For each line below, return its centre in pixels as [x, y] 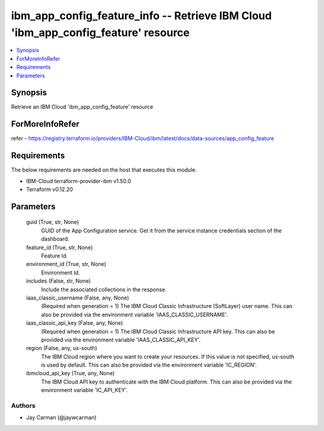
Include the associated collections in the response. [104, 289]
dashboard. [55, 239]
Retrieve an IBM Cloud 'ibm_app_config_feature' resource [82, 107]
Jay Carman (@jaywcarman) [61, 418]
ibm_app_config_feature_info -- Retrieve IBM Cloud [142, 16]
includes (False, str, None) [58, 281]
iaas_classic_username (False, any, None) [77, 298]
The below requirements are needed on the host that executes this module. [104, 170]
